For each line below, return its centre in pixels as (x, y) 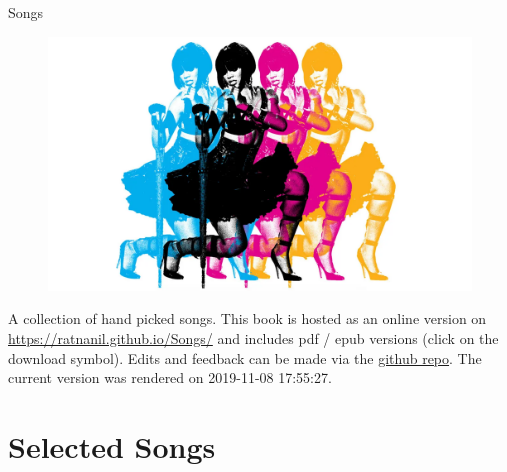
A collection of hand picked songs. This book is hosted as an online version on (247, 318)
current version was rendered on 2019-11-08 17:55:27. (170, 377)
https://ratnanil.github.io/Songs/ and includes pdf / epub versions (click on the (253, 338)
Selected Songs (112, 445)
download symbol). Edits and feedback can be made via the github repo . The (245, 357)
